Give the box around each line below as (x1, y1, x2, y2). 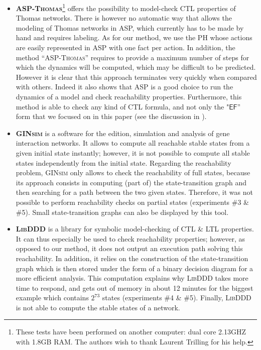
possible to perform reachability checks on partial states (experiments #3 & (16, 196, 249, 207)
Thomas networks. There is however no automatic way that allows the (16, 13, 232, 23)
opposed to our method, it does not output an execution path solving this (16, 243, 243, 254)
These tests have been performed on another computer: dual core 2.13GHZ (16, 326, 246, 337)
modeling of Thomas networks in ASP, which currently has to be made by (16, 22, 244, 33)
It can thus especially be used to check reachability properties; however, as (16, 233, 245, 244)
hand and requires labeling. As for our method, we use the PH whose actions (16, 32, 252, 43)
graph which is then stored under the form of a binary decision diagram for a (16, 263, 253, 273)
